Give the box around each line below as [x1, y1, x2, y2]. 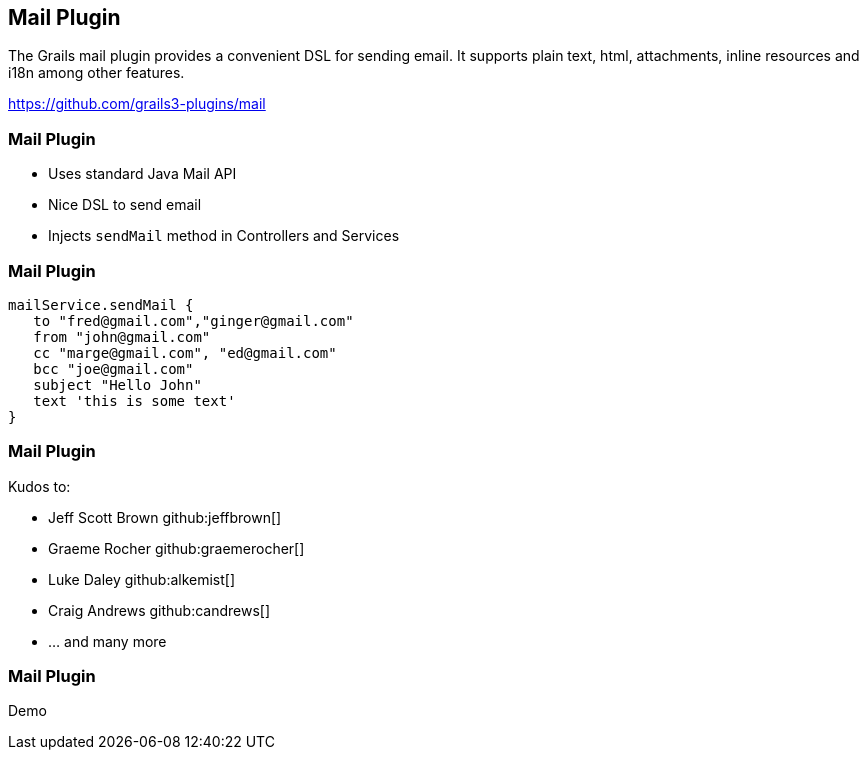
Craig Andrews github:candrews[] [48, 601, 271, 619]
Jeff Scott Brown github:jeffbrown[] [48, 508, 282, 526]
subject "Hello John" [33, 376, 202, 393]
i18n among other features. [8, 64, 185, 82]
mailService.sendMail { [8, 296, 194, 313]
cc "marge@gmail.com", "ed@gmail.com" [33, 344, 337, 361]
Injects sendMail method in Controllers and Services [48, 227, 400, 245]
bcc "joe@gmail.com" [33, 360, 194, 377]
